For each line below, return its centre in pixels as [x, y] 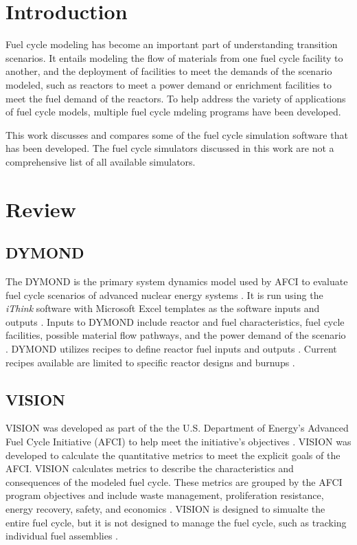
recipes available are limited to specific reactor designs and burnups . [150, 362]
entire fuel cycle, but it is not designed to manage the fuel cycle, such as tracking [176, 522]
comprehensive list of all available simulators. [101, 161]
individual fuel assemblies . [62, 536]
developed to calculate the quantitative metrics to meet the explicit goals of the [173, 455]
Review [41, 209]
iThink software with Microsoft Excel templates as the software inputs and [163, 308]
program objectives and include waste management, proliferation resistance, [165, 495]
